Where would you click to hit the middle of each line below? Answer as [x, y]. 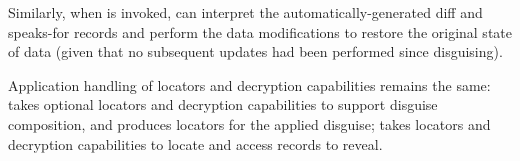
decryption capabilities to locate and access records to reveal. [195, 143]
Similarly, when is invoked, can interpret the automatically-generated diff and [245, 12]
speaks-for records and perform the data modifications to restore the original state [260, 31]
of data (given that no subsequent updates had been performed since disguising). [255, 51]
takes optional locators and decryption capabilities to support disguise [223, 104]
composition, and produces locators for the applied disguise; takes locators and [249, 123]
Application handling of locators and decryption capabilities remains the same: [249, 84]
